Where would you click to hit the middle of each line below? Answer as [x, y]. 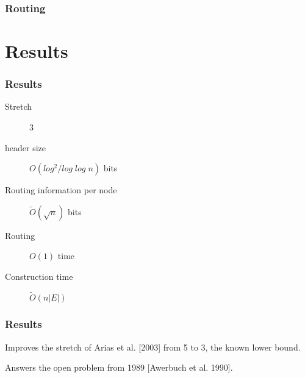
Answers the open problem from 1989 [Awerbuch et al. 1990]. [119, 367]
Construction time [39, 276]
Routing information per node [61, 190]
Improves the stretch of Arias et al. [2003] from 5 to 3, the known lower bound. [153, 347]
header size [25, 147]
